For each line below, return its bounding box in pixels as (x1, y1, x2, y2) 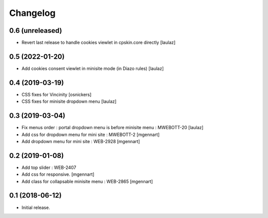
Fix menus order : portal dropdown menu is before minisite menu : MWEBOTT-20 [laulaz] (21, 125, 203, 131)
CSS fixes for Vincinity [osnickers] (21, 91, 92, 97)
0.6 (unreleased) (9, 26, 62, 35)
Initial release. (21, 204, 50, 211)
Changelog (9, 7, 56, 18)
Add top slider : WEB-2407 (21, 164, 76, 170)
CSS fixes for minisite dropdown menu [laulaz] (21, 98, 117, 104)
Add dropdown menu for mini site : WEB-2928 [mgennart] (21, 138, 140, 144)
